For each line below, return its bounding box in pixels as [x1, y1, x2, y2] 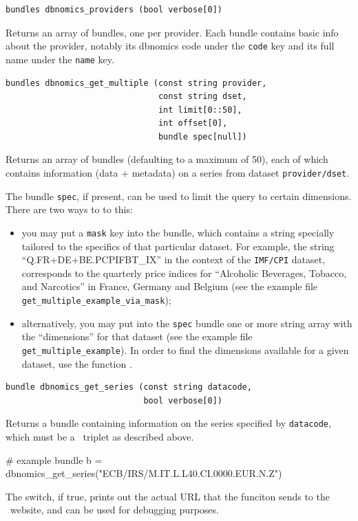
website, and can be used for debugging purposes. [10, 502, 219, 517]
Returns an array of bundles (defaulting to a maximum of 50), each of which [6, 152, 328, 166]
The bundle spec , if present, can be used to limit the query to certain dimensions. [6, 188, 352, 203]
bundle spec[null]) [158, 131, 247, 142]
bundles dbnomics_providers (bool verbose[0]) [6, 5, 222, 14]
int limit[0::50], [158, 104, 242, 115]
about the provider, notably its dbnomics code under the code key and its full [6, 38, 335, 53]
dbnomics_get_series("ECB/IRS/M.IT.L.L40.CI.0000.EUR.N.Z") [6, 466, 282, 480]
